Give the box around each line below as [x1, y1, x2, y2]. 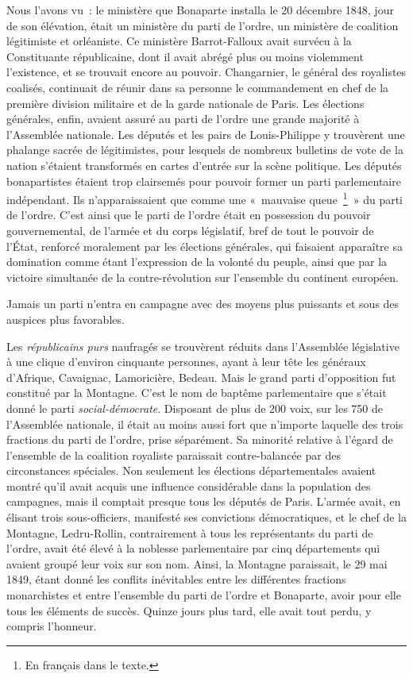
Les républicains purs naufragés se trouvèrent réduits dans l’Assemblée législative [6, 337, 399, 354]
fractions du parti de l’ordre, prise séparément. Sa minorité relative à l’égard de [6, 431, 393, 448]
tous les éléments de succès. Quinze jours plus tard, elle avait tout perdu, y [6, 602, 372, 618]
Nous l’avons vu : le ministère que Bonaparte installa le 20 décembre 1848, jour [6, 2, 394, 17]
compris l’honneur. [6, 618, 97, 634]
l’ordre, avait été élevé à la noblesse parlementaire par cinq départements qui [6, 540, 380, 557]
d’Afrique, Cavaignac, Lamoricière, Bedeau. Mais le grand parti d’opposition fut [6, 368, 396, 385]
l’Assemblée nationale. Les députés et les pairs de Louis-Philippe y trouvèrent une [6, 125, 405, 142]
